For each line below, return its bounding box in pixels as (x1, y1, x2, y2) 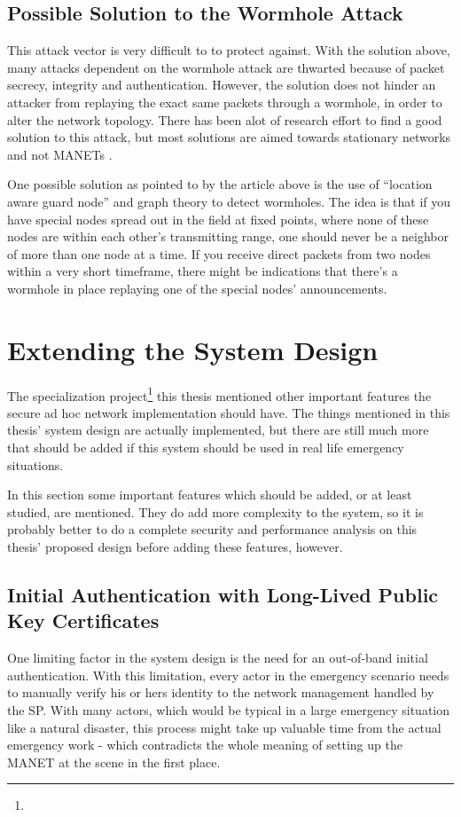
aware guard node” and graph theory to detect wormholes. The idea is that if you (7, 192, 451, 210)
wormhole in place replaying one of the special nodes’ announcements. (7, 279, 387, 297)
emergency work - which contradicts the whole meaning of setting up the (7, 735, 402, 754)
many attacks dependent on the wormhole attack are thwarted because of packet (7, 58, 445, 76)
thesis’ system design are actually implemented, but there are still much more (7, 420, 429, 439)
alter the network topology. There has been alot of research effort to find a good (7, 110, 442, 129)
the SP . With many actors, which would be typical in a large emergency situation (7, 701, 450, 719)
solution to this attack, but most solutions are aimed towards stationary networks (7, 128, 451, 146)
